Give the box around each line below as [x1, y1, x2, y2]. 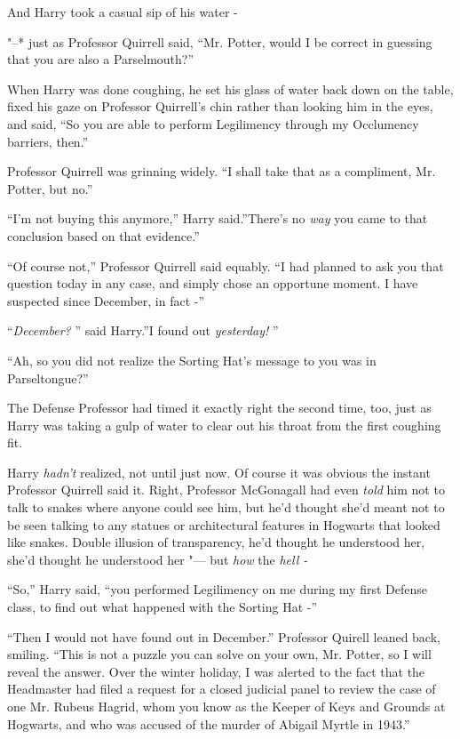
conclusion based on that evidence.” [7, 226, 200, 245]
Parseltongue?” [7, 368, 89, 387]
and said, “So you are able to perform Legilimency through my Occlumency [7, 114, 419, 133]
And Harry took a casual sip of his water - [7, 3, 238, 20]
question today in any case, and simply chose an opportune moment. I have [7, 274, 418, 293]
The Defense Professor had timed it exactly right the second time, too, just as [7, 398, 432, 417]
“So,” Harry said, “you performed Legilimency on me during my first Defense [7, 580, 427, 598]
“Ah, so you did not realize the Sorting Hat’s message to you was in [7, 350, 377, 369]
